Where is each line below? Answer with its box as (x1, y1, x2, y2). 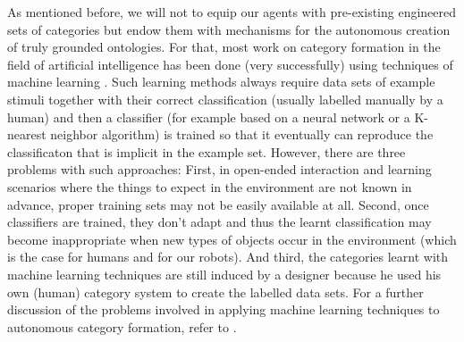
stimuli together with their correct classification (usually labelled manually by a (7, 89, 443, 108)
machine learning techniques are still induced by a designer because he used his (7, 264, 442, 283)
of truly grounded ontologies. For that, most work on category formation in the (7, 38, 441, 56)
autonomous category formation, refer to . (7, 317, 237, 336)
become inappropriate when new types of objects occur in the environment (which (7, 229, 457, 248)
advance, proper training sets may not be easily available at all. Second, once (7, 195, 429, 213)
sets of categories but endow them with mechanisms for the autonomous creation (7, 20, 451, 38)
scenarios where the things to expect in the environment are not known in (7, 177, 412, 196)
